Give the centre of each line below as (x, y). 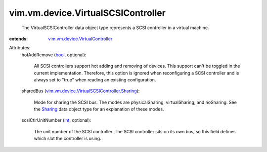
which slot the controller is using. (67, 139)
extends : (19, 38)
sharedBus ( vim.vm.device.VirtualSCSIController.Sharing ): (81, 91)
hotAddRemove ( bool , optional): (54, 55)
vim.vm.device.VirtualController (80, 38)
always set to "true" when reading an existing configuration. (95, 79)
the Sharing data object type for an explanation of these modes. (99, 109)
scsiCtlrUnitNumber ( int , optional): (56, 120)
